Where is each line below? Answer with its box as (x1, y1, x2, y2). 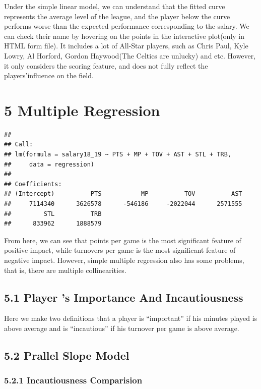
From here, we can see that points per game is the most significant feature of (4, 235, 241, 245)
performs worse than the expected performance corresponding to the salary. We (4, 21, 249, 31)
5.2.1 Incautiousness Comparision (4, 374, 143, 386)
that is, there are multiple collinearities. (4, 264, 126, 275)
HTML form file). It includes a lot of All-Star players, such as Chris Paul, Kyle (4, 40, 248, 51)
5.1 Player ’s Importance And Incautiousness (4, 289, 243, 305)
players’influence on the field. (4, 70, 94, 81)
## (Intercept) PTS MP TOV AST (4, 190, 242, 198)
